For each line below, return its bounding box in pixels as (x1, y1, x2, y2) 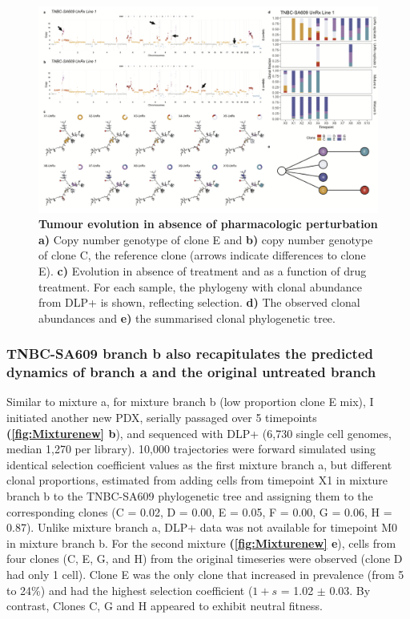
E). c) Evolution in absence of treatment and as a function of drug (38, 262, 367, 279)
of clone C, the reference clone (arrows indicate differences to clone (38, 247, 366, 263)
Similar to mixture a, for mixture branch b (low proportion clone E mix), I (6, 393, 374, 410)
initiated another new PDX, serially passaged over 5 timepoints (6, 409, 317, 426)
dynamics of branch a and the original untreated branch (6, 362, 376, 382)
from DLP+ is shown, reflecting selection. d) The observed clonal (38, 294, 360, 311)
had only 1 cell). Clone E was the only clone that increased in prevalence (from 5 (6, 565, 404, 582)
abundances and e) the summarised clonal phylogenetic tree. (38, 309, 336, 326)
